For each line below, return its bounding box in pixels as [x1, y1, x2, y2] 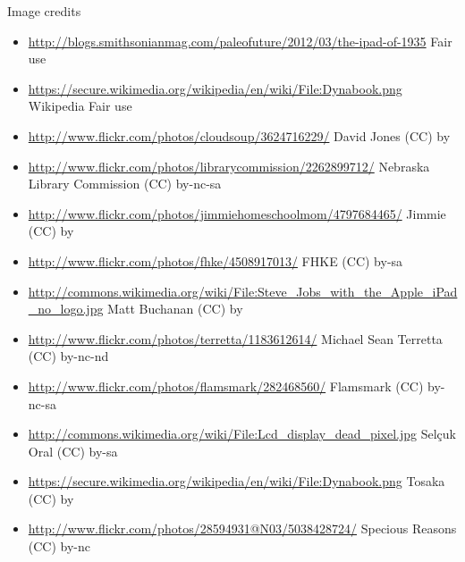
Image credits [7, 2, 81, 20]
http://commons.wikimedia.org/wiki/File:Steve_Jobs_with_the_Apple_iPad [28, 281, 458, 300]
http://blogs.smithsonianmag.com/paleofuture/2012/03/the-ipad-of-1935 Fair [28, 31, 452, 50]
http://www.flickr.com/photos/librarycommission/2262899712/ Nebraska [28, 156, 430, 175]
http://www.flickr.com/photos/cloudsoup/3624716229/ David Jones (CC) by [28, 126, 451, 145]
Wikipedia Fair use [28, 96, 132, 115]
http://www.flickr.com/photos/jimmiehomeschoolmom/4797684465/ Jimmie [28, 204, 446, 222]
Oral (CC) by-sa [28, 441, 118, 460]
